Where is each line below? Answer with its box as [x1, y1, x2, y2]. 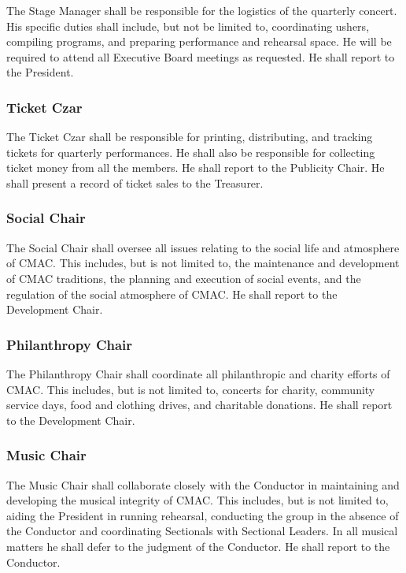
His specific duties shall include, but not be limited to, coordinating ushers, [6, 17, 370, 34]
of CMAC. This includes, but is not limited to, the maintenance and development [6, 255, 400, 271]
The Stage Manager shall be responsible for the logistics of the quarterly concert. [6, 2, 397, 18]
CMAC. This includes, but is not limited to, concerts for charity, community [6, 381, 375, 397]
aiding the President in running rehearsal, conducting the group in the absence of [6, 507, 399, 523]
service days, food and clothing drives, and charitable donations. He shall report [6, 396, 393, 413]
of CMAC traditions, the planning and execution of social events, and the [6, 270, 361, 286]
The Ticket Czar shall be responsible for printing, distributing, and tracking [6, 128, 373, 145]
